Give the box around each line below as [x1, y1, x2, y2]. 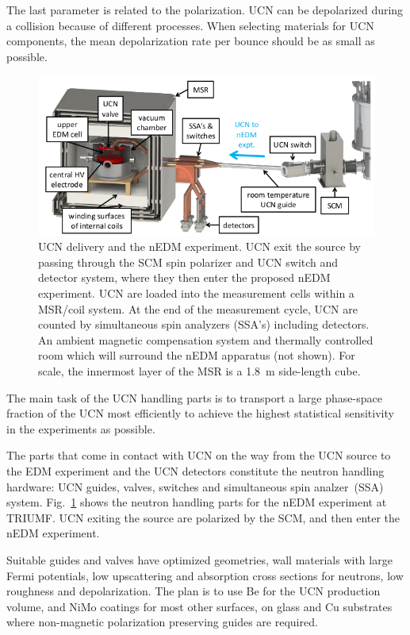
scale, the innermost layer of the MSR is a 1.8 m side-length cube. [38, 363, 361, 379]
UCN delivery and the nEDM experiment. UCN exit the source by [38, 238, 361, 255]
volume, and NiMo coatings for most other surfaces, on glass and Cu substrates [6, 598, 393, 614]
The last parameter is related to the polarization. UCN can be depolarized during [6, 2, 404, 17]
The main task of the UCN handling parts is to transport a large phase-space [6, 389, 382, 406]
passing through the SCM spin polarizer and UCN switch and [38, 253, 339, 270]
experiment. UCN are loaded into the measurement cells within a [38, 285, 354, 302]
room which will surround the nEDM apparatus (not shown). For [38, 347, 355, 364]
